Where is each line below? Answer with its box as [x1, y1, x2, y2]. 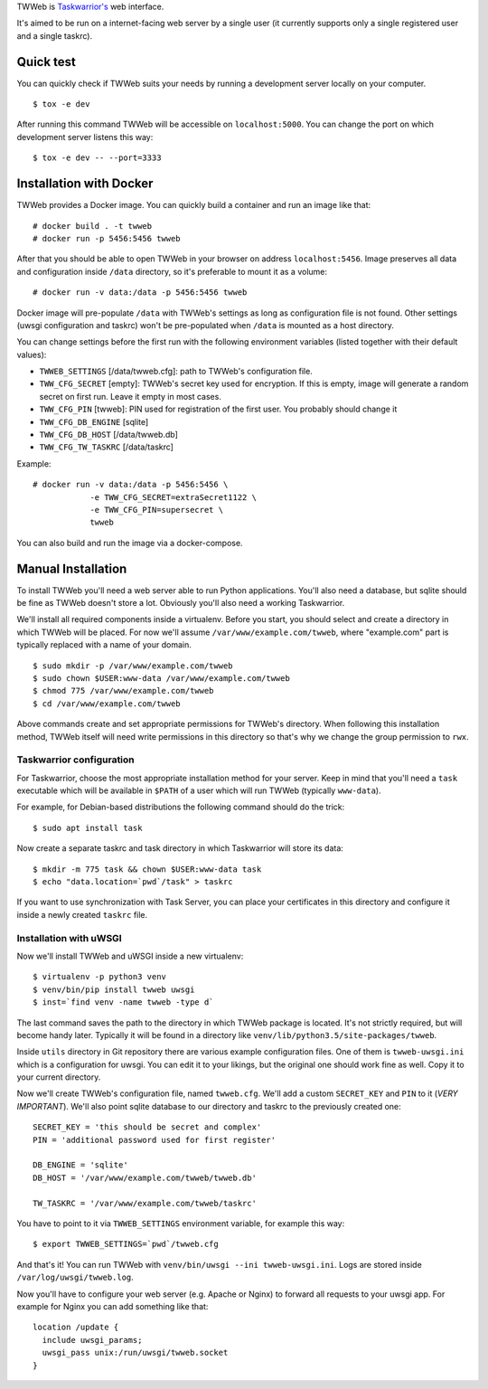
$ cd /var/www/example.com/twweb [33, 698, 181, 709]
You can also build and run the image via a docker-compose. [16, 537, 243, 548]
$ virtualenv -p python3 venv [33, 972, 167, 982]
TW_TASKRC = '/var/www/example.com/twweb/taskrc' [33, 1198, 258, 1208]
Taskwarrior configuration [16, 753, 135, 766]
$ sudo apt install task [33, 823, 143, 833]
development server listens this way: [16, 131, 154, 142]
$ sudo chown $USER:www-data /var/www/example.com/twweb [33, 674, 291, 683]
